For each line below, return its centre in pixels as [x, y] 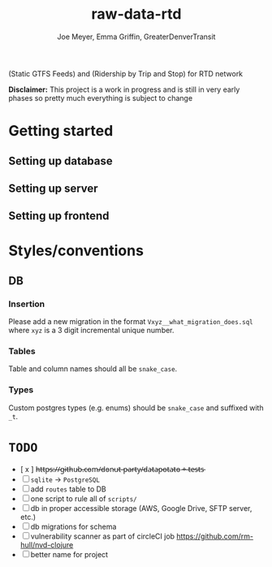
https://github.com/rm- [215, 536]
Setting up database [61, 160]
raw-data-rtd [136, 14]
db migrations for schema [73, 526]
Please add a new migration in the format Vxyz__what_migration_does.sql [131, 322]
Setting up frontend [59, 216]
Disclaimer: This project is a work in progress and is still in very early [124, 89]
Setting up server [54, 188]
